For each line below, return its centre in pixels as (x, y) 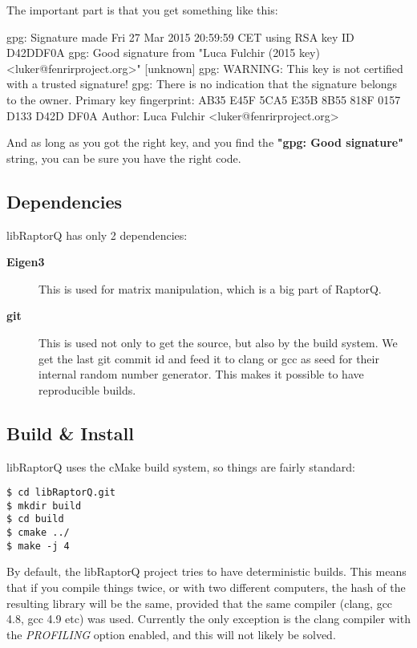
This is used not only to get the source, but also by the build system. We (218, 342)
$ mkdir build (44, 506)
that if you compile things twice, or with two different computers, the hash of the (206, 587)
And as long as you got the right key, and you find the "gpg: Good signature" (205, 142)
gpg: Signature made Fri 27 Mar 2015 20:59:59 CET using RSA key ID (180, 36)
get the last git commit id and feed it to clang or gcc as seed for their (209, 358)
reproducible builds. (87, 389)
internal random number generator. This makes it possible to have (201, 374)
